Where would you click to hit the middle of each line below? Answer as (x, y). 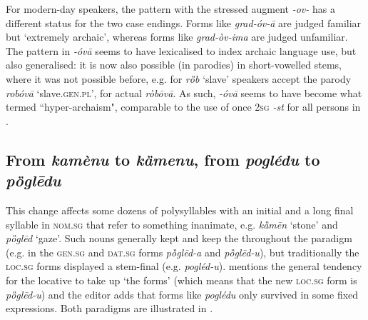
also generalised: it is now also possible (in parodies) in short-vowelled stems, (174, 65)
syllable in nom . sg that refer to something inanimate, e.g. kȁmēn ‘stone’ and (172, 224)
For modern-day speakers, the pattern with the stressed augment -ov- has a (170, 9)
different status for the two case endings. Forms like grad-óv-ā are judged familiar (184, 22)
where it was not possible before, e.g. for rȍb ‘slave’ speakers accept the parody (179, 78)
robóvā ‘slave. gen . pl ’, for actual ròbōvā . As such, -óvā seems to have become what (184, 92)
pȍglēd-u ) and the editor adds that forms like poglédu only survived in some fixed (182, 294)
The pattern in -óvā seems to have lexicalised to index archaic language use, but (181, 50)
